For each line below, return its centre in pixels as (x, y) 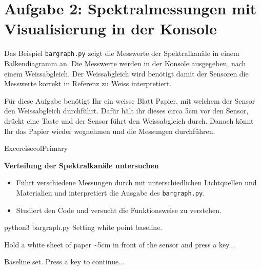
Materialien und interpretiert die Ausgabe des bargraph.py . (111, 192)
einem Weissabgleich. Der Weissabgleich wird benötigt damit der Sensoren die (126, 73)
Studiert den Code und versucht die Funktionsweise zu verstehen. (119, 210)
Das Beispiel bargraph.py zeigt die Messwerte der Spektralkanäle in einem (122, 53)
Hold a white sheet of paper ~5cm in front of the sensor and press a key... (120, 244)
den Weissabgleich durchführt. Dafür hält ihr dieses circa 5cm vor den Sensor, (126, 111)
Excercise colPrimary (36, 148)
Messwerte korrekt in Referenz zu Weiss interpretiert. (88, 83)
